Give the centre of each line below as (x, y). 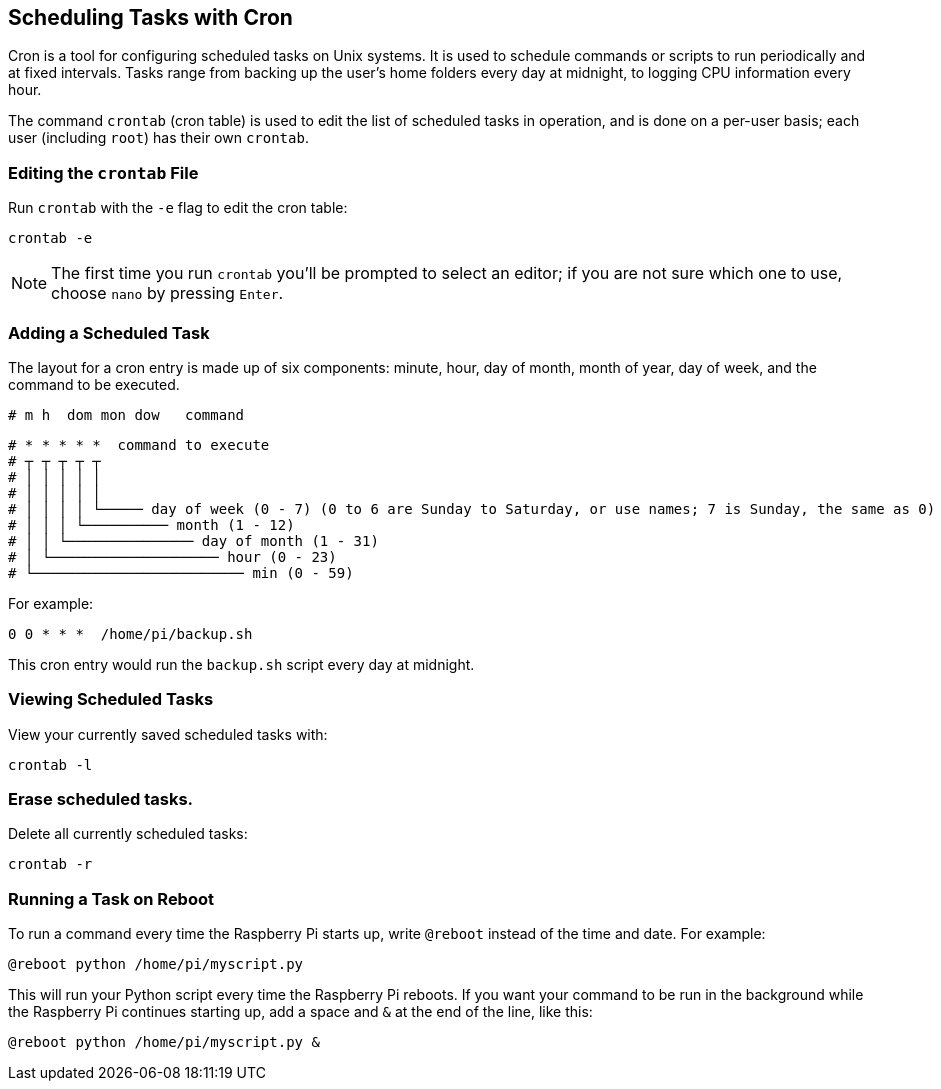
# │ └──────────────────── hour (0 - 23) (172, 556)
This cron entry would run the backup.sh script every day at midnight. (241, 664)
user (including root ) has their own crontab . (158, 138)
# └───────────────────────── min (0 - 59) (181, 572)
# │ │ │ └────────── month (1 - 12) (151, 524)
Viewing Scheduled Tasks (111, 699)
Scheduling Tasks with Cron (150, 17)
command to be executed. (94, 384)
